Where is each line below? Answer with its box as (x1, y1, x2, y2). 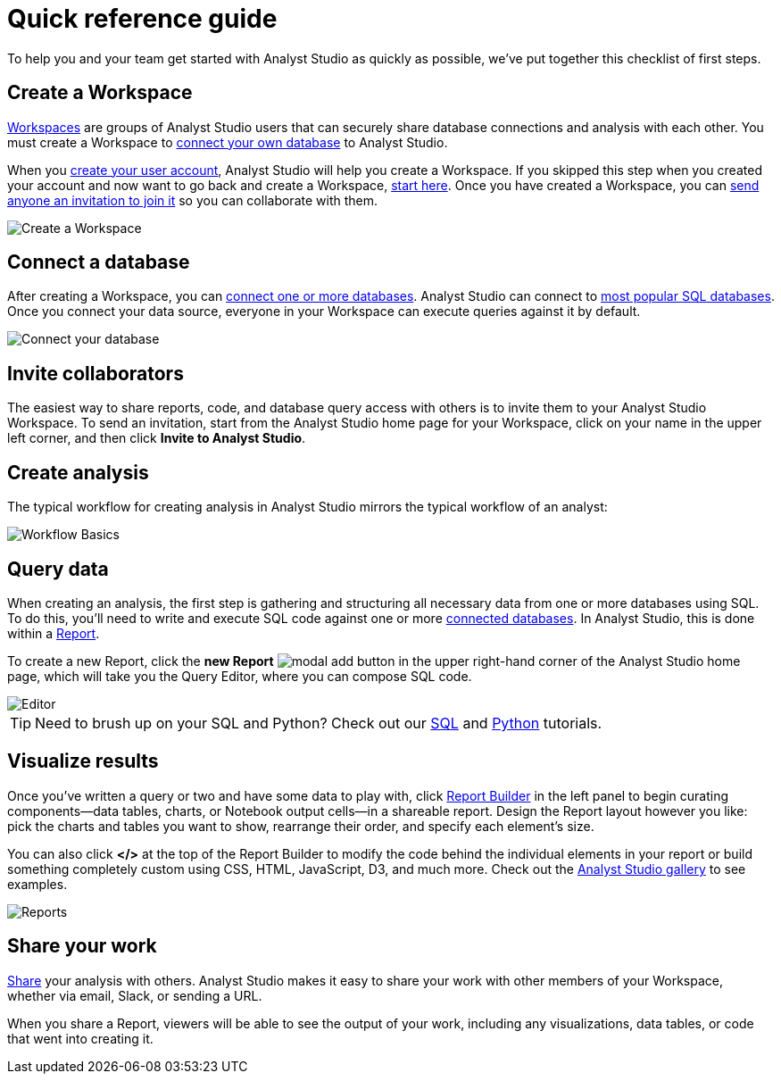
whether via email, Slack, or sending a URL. (7, 987, 262, 1003)
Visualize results (7, 750, 159, 773)
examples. (7, 876, 68, 892)
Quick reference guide (7, 4, 278, 34)
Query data (7, 557, 109, 580)
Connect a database (7, 251, 190, 274)
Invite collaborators (7, 362, 184, 385)
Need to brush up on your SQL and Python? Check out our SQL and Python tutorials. (35, 713, 602, 732)
